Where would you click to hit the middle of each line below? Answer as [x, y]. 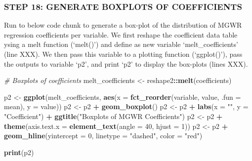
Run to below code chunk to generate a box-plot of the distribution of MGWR [123, 25]
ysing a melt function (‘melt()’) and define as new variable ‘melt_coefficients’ [121, 44]
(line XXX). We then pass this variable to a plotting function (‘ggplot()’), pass [123, 54]
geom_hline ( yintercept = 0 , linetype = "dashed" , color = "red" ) [103, 136]
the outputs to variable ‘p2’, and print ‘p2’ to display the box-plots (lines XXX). [126, 63]
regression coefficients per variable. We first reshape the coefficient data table [121, 34]
